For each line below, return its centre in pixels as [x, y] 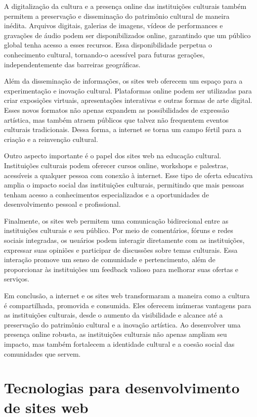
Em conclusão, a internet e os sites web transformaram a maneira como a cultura [127, 296]
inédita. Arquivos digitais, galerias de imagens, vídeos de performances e [113, 25]
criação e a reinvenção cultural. [51, 139]
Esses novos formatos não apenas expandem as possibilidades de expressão [117, 110]
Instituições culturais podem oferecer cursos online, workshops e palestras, [116, 165]
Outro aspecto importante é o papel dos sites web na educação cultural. [113, 156]
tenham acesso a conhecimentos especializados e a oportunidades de [107, 194]
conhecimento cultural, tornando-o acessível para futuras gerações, [105, 54]
